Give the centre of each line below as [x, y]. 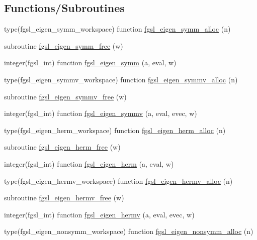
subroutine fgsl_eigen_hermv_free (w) [64, 198]
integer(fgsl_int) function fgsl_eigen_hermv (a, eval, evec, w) [99, 214]
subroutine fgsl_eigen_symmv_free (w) [65, 96]
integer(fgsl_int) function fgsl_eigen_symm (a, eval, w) [90, 63]
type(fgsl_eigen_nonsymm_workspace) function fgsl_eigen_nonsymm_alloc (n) [129, 231]
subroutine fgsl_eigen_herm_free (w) [62, 147]
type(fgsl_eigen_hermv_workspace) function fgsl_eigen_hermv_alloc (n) [118, 181]
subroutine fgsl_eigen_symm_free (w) [64, 45]
